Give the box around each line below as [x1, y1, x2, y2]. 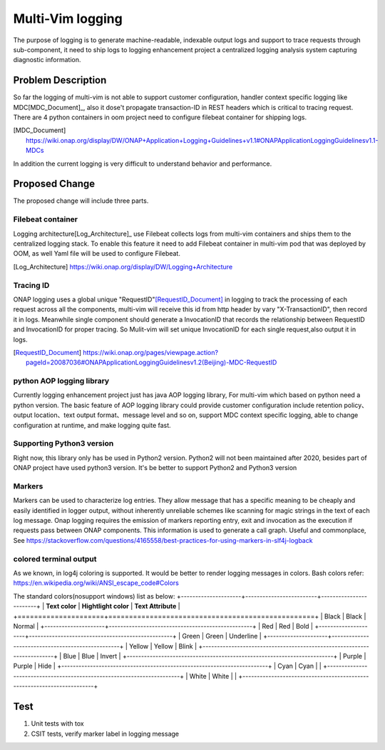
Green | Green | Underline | [182, 632, 262, 641]
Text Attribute [134, 602, 177, 611]
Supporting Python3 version [13, 439, 114, 449]
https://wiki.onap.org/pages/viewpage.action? [83, 348, 219, 356]
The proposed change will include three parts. [13, 196, 149, 205]
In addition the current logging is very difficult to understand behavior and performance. [13, 159, 272, 168]
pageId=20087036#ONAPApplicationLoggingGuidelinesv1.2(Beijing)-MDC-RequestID [26, 358, 277, 367]
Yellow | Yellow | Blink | [129, 641, 197, 650]
